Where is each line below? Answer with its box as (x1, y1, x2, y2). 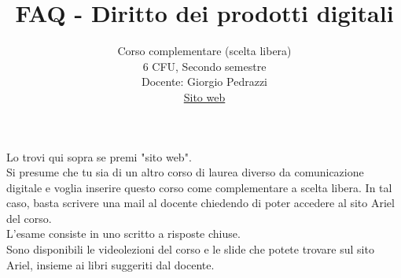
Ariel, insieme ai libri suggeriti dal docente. (6, 256, 215, 272)
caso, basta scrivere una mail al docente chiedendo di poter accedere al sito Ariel (6, 195, 395, 211)
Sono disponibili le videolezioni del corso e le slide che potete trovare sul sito (6, 241, 374, 258)
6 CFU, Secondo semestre (142, 57, 267, 74)
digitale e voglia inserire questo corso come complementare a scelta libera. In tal (6, 179, 392, 195)
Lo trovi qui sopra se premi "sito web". (6, 148, 192, 165)
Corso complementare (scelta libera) (117, 43, 292, 59)
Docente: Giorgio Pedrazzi (141, 73, 267, 90)
